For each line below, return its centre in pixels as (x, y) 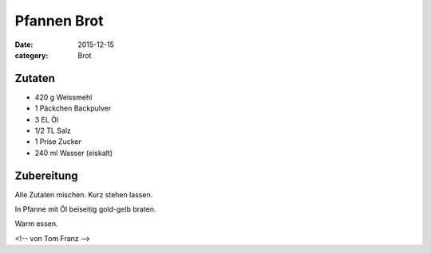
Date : (24, 45)
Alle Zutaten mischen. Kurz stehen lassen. (84, 194)
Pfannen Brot (59, 21)
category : (32, 55)
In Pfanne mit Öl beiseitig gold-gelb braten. (85, 209)
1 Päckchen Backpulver (73, 108)
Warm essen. (37, 224)
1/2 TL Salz (53, 130)
